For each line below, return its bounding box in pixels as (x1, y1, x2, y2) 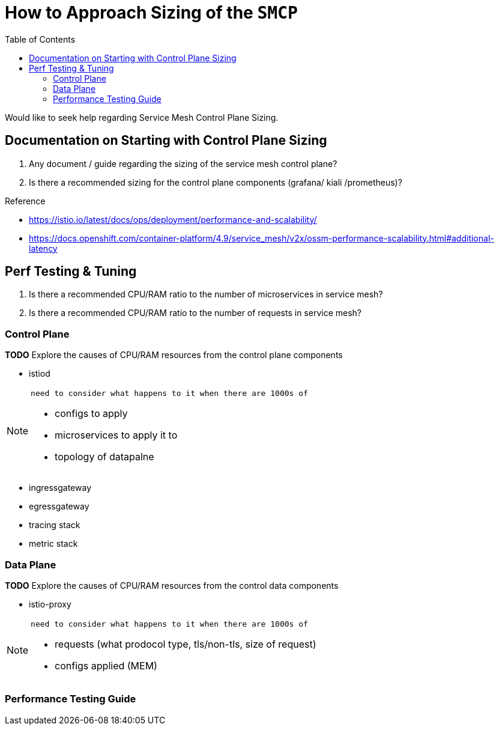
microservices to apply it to (55, 429, 178, 442)
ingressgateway (29, 482, 92, 493)
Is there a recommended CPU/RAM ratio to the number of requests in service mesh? (29, 308, 361, 318)
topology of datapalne (55, 451, 154, 463)
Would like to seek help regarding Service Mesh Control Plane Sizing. (5, 112, 279, 123)
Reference (5, 195, 46, 206)
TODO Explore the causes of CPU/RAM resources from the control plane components (5, 350, 343, 360)
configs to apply (55, 407, 128, 420)
